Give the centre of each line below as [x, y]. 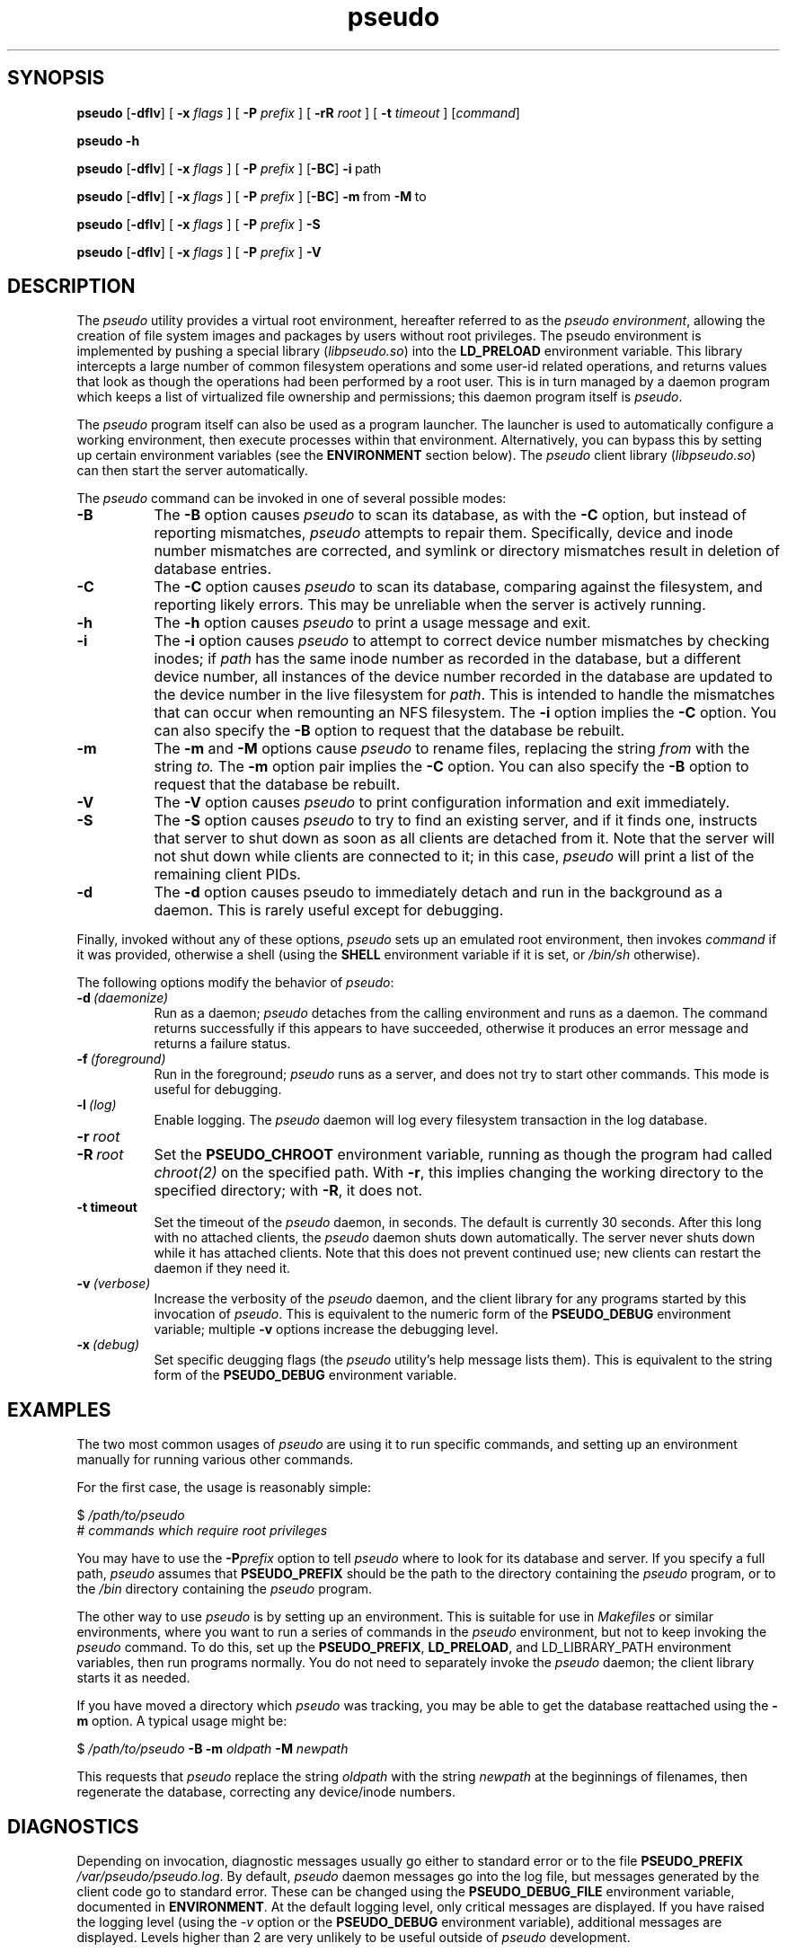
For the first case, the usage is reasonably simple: [224, 1488]
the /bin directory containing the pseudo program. [225, 1589]
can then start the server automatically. [192, 471]
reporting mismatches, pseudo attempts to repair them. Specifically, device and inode [444, 533]
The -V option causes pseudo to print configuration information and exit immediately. [442, 803]
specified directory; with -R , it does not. [288, 1191]
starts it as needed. [133, 1678]
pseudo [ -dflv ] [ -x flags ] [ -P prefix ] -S [199, 224]
